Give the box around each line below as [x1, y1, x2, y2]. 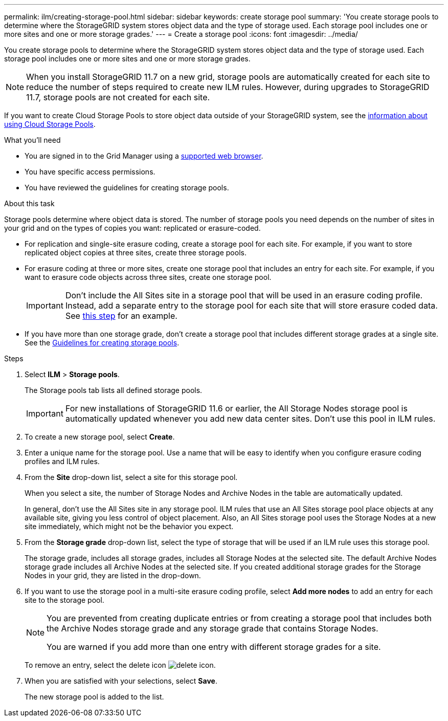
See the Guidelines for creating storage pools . [25, 338, 180, 347]
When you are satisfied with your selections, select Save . [25, 676, 217, 685]
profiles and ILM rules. [25, 457, 100, 466]
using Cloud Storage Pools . [4, 120, 96, 128]
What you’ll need [4, 136, 61, 144]
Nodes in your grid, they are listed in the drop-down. [25, 571, 201, 580]
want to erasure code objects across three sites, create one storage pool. [25, 273, 272, 281]
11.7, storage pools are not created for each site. [26, 92, 210, 102]
